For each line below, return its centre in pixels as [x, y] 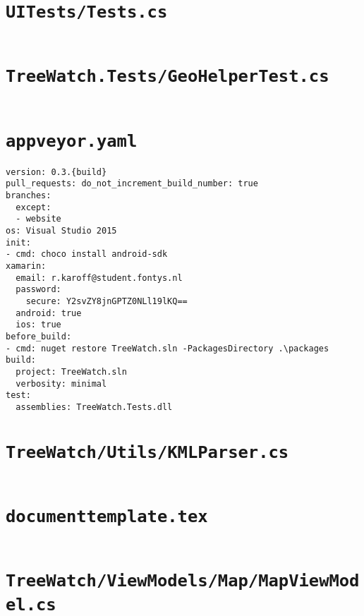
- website [38, 219]
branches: [29, 196]
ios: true [38, 325]
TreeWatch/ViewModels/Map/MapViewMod [183, 581]
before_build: [39, 336]
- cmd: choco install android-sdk [87, 254]
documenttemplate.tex [107, 516]
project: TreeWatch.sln [71, 372]
